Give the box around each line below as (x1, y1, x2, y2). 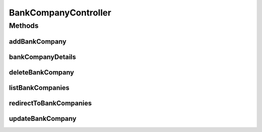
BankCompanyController (9, 7, 112, 18)
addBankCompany (9, 37, 66, 45)
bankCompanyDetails (9, 53, 76, 61)
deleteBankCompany (9, 68, 74, 76)
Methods (9, 21, 39, 30)
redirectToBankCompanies (9, 99, 92, 107)
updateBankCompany (9, 114, 77, 123)
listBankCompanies (9, 84, 70, 92)
